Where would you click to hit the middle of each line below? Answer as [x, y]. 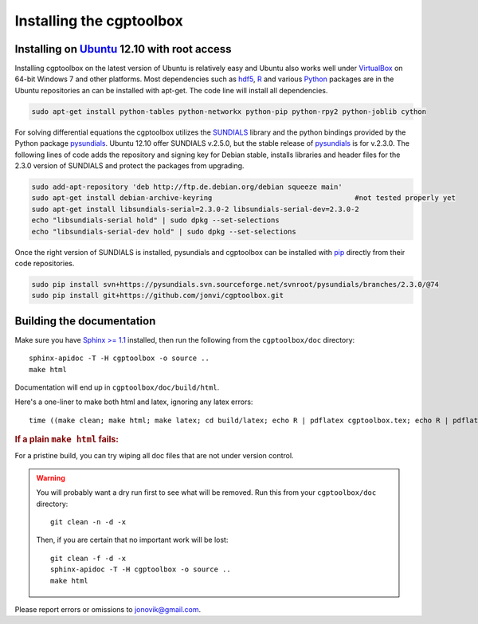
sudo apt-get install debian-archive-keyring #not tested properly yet [243, 198]
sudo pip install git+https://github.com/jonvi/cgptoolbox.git [158, 296]
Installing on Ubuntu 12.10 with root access [123, 49]
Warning [51, 477]
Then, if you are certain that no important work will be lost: [132, 540]
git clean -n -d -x [88, 522]
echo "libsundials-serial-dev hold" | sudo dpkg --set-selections [164, 232]
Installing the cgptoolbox [99, 21]
